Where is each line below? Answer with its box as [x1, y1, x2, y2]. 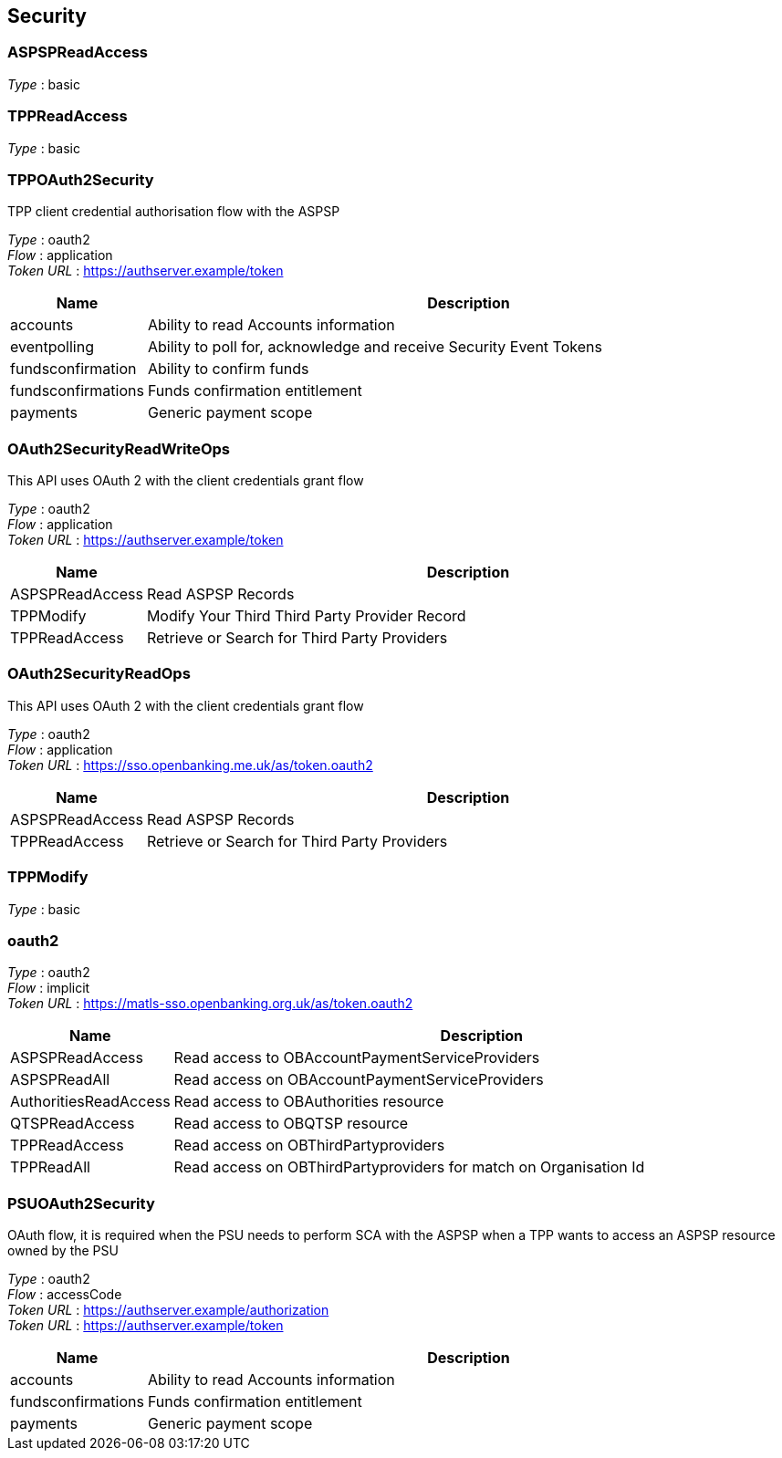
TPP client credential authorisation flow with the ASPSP [7, 203, 340, 220]
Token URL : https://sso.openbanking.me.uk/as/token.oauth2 [7, 756, 373, 773]
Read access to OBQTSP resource [173, 1114, 409, 1133]
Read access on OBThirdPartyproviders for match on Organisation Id [173, 1158, 645, 1177]
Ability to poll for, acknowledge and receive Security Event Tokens [147, 338, 602, 357]
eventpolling [10, 338, 94, 357]
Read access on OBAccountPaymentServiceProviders [173, 1070, 544, 1089]
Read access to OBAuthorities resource [173, 1092, 444, 1111]
